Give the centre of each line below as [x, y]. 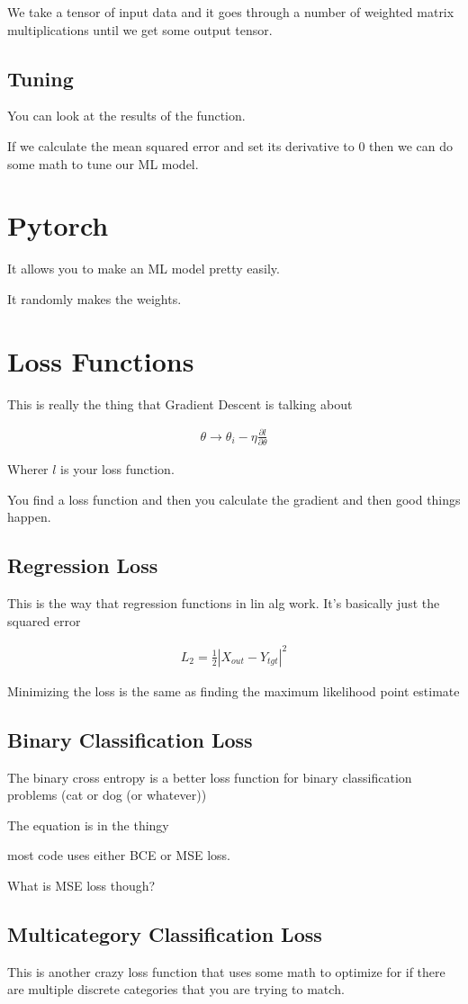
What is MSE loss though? [81, 885]
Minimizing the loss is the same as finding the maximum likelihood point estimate [234, 690]
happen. [29, 517]
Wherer [28, 469]
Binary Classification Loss [130, 739]
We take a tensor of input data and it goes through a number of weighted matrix [231, 12]
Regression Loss [83, 565]
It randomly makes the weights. [94, 298]
